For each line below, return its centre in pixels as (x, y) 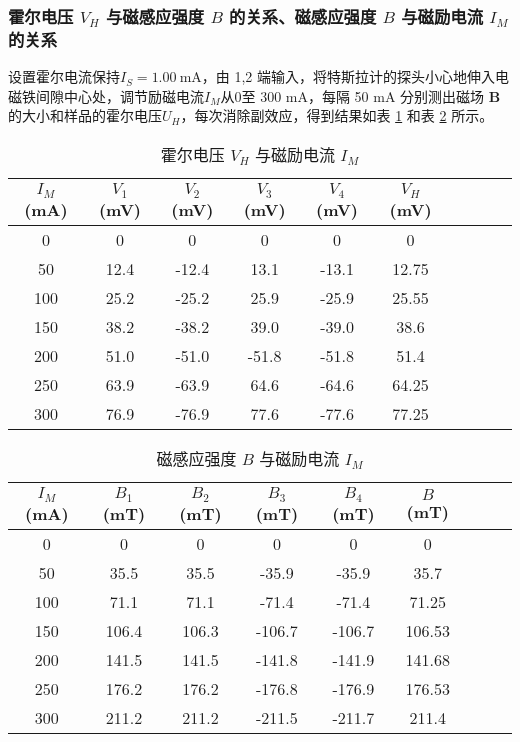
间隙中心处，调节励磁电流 (119, 95)
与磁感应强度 (155, 15)
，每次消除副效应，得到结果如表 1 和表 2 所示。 (337, 115)
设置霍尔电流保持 (64, 76)
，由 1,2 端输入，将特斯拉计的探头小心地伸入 (348, 76)
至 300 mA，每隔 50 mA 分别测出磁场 (363, 95)
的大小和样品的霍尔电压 (85, 115)
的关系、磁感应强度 (303, 15)
